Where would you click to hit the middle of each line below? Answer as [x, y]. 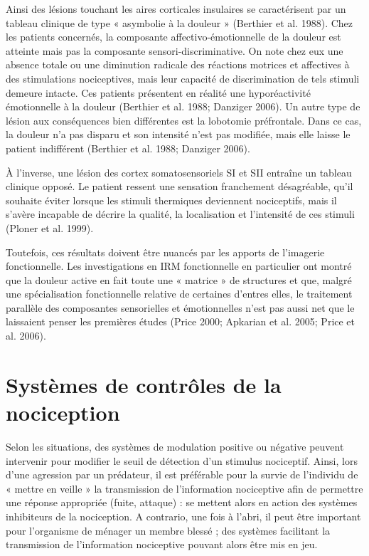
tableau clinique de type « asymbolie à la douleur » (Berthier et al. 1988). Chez [180, 22]
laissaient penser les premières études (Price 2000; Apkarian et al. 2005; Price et [181, 321]
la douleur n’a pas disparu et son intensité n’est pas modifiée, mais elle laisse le [178, 134]
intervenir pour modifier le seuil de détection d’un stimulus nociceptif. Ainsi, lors [182, 460]
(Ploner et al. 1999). [50, 227]
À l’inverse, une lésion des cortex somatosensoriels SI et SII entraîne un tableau [179, 172]
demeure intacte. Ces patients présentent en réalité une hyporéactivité [158, 92]
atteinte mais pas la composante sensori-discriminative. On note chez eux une [175, 50]
